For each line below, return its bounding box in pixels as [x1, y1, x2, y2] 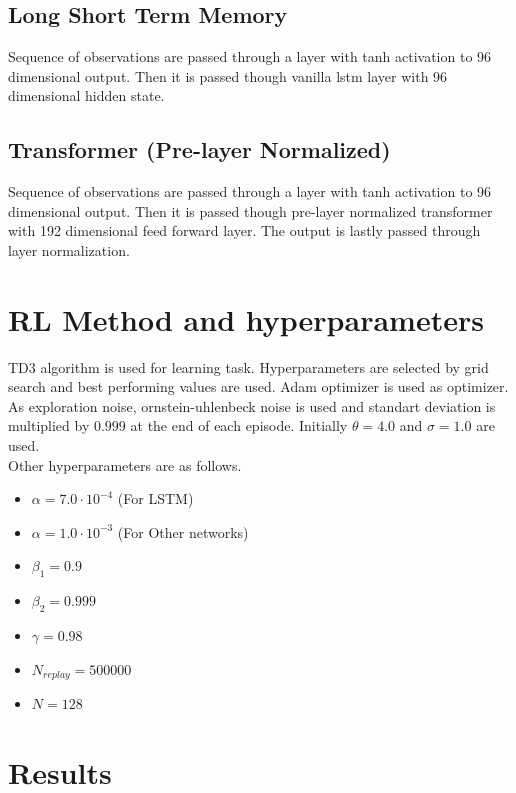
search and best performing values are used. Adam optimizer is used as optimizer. [8, 376, 509, 397]
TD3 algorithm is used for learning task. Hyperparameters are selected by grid [8, 356, 489, 377]
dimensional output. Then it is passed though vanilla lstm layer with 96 [8, 65, 448, 86]
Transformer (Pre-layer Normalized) [8, 134, 391, 165]
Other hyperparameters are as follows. [8, 454, 242, 475]
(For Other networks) [117, 521, 249, 542]
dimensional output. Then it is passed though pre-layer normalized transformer [8, 200, 493, 221]
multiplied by [8, 415, 90, 436]
